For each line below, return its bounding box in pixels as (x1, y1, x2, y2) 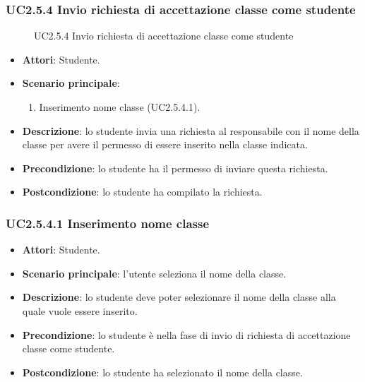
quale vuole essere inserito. (22, 303, 138, 318)
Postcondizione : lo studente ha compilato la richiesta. (22, 184, 263, 199)
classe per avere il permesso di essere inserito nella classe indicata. (22, 137, 308, 152)
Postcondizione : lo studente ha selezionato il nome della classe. (22, 364, 303, 379)
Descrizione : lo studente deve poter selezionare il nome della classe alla (22, 290, 336, 304)
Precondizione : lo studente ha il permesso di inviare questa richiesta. (22, 160, 328, 175)
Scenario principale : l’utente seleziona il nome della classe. (22, 265, 287, 280)
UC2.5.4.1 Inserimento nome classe (6, 214, 210, 232)
